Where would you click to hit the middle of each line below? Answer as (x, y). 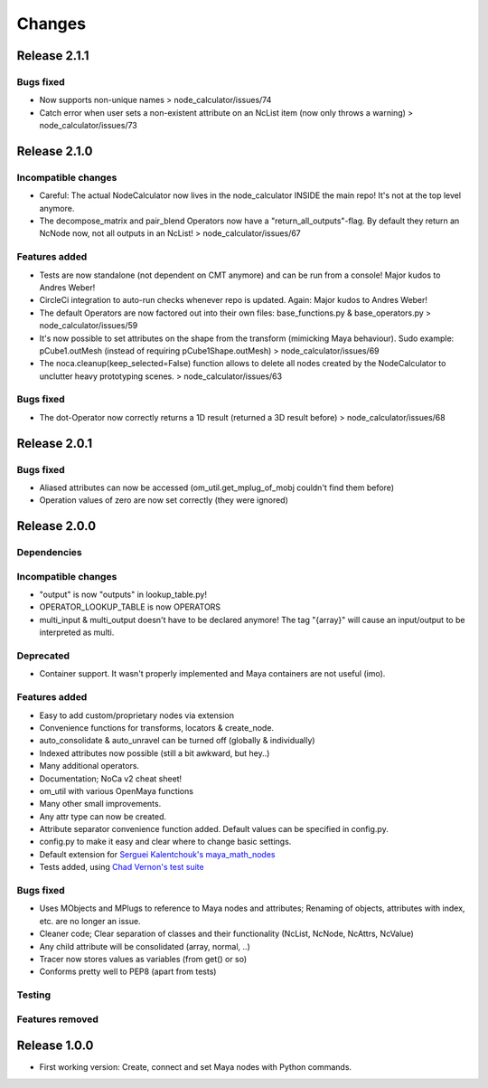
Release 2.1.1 (53, 56)
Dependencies (50, 553)
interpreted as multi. (77, 632)
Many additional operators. (89, 766)
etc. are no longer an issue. (90, 921)
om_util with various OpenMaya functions (117, 790)
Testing (34, 995)
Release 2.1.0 (55, 151)
